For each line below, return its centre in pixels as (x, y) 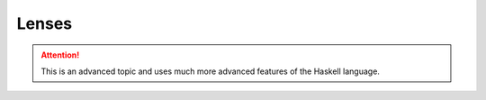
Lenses (44, 23)
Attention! (60, 55)
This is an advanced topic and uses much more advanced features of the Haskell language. (210, 71)
